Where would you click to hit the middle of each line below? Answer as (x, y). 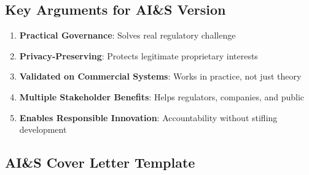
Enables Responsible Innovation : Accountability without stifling (148, 117)
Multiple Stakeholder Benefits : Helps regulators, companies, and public (162, 96)
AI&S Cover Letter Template (100, 162)
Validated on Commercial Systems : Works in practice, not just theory (160, 76)
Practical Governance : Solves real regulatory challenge (127, 35)
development (43, 129)
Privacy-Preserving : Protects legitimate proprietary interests (139, 55)
